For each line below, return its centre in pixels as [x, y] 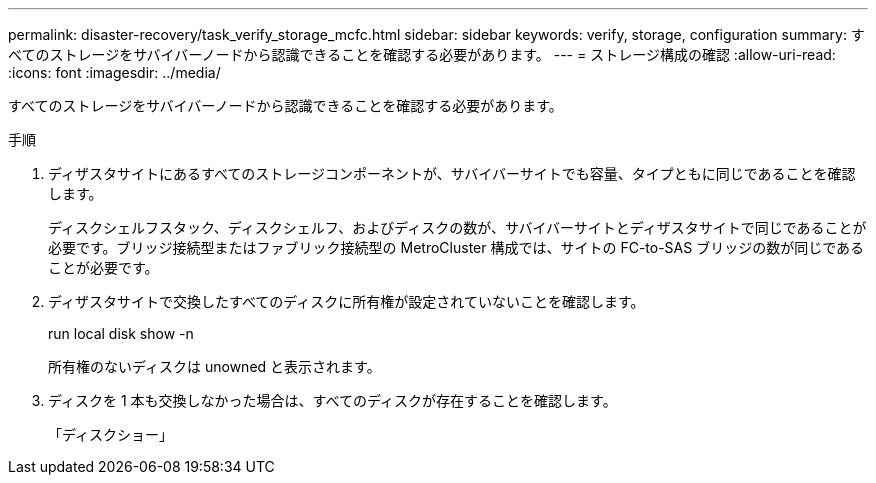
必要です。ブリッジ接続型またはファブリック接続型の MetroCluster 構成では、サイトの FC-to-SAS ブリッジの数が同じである [456, 247]
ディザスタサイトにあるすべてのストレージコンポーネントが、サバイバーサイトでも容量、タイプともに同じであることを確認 [452, 173]
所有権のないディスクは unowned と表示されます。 [214, 366]
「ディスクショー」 [111, 434]
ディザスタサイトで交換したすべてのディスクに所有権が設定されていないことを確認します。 [346, 301]
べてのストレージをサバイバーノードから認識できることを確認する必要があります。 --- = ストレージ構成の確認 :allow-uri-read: [422, 54]
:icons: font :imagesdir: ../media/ [114, 72]
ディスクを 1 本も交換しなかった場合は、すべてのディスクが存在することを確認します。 [332, 400]
